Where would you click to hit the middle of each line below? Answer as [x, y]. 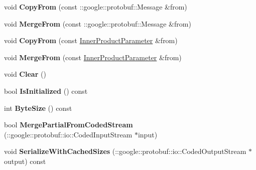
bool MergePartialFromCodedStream [69, 125]
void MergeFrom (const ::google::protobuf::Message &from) [98, 23]
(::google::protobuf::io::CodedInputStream [68, 134]
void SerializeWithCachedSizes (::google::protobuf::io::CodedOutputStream [125, 151]
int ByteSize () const [38, 108]
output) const [25, 161]
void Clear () [25, 74]
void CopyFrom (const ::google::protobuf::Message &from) [96, 7]
